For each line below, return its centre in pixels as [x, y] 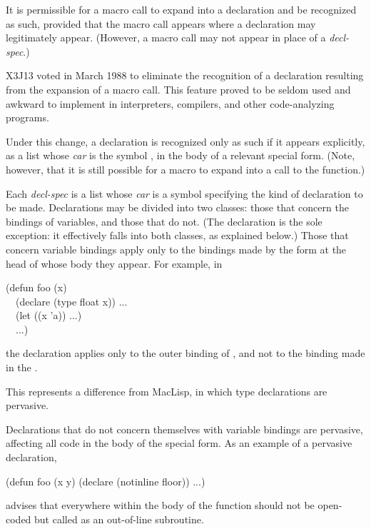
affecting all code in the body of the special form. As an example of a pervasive [179, 443]
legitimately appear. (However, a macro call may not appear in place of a [166, 37]
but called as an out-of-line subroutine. [119, 519]
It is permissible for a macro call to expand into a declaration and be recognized [181, 9]
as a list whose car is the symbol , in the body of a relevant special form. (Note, [181, 155]
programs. [27, 117]
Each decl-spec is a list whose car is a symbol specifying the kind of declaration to [184, 193]
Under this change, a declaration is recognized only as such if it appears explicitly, [185, 141]
